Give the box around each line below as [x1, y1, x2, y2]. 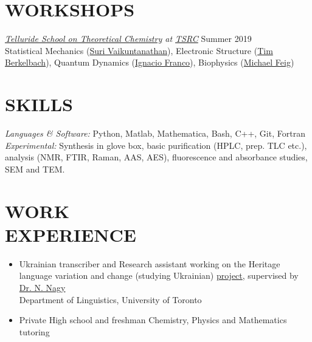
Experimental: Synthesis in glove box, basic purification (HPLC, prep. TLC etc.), [5, 139, 307, 151]
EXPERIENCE [5, 222, 136, 247]
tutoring [19, 325, 50, 338]
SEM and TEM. [5, 162, 65, 175]
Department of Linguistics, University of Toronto [19, 293, 202, 306]
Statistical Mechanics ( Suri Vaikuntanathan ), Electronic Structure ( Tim [5, 44, 273, 56]
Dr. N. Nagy [19, 281, 66, 293]
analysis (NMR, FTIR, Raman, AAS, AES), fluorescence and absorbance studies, [5, 151, 308, 163]
